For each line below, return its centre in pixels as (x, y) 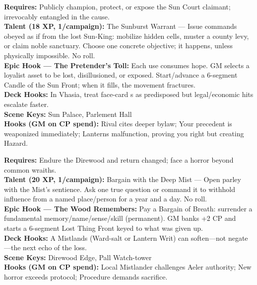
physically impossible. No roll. (50, 55)
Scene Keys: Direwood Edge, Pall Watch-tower (78, 257)
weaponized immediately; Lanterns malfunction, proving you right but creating (124, 133)
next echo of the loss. (55, 247)
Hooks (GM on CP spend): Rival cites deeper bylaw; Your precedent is (118, 124)
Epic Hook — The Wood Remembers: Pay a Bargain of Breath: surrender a (128, 208)
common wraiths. (30, 169)
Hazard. (16, 143)
